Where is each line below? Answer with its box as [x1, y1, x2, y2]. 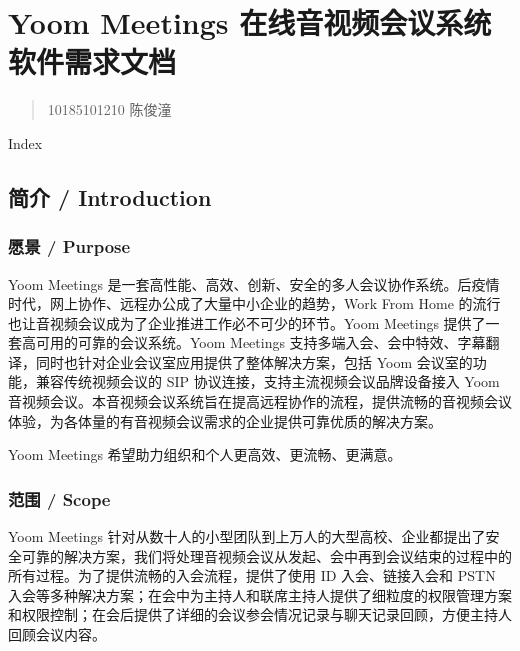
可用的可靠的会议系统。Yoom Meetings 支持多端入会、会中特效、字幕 [35, 332, 486, 353]
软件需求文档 [8, 41, 177, 82]
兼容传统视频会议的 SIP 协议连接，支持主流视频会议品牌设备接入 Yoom [35, 371, 500, 392]
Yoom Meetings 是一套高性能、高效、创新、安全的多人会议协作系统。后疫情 [8, 273, 500, 294]
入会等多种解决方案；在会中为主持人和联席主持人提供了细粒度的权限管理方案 [8, 584, 512, 605]
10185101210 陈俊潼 [47, 99, 172, 120]
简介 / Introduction [8, 181, 212, 212]
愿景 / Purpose [8, 234, 131, 259]
